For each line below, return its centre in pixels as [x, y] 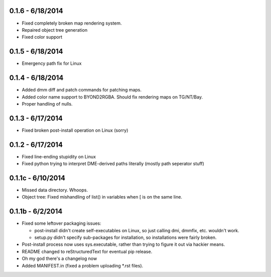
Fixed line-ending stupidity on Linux [59, 156]
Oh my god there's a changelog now [59, 258]
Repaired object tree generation [55, 30]
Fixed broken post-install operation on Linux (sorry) [75, 130]
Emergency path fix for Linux [52, 63]
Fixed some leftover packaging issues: [61, 223]
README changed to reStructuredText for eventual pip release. [87, 251]
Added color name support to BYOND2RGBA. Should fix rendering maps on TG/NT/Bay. [112, 97]
